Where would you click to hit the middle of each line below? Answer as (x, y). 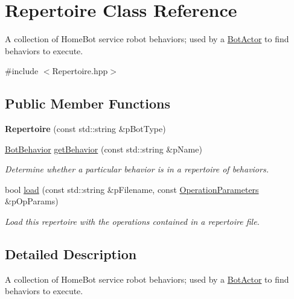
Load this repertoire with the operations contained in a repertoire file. (132, 222)
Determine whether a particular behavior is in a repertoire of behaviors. (137, 169)
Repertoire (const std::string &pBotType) (85, 129)
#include (22, 71)
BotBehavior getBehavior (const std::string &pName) (104, 149)
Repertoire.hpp (80, 71)
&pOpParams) (32, 201)
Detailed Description (71, 254)
